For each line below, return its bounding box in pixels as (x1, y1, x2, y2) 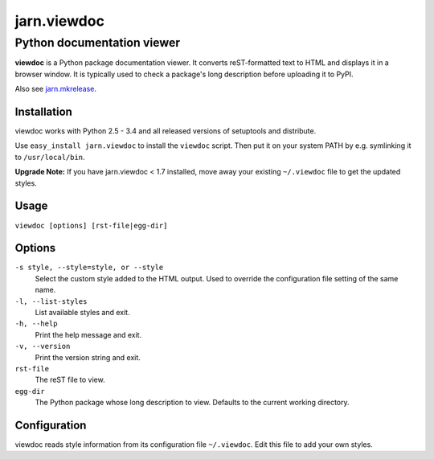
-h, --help (14, 319, 58, 329)
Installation (14, 105, 72, 118)
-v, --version (14, 342, 71, 351)
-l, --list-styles (14, 297, 88, 305)
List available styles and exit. (35, 308, 130, 318)
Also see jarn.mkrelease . (14, 84, 96, 94)
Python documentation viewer (14, 35, 181, 50)
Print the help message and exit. (35, 330, 142, 339)
